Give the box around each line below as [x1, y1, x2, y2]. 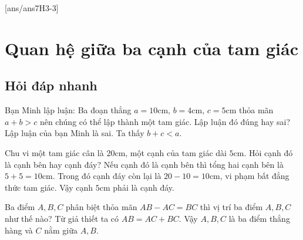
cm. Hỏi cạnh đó [233, 146, 293, 158]
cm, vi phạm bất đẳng [209, 170, 289, 182]
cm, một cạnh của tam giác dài [115, 146, 227, 158]
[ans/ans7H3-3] [5, 2, 59, 13]
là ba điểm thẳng [228, 212, 290, 224]
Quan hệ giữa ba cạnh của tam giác [5, 36, 298, 60]
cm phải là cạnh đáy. [99, 181, 174, 193]
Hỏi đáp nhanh [5, 76, 97, 94]
